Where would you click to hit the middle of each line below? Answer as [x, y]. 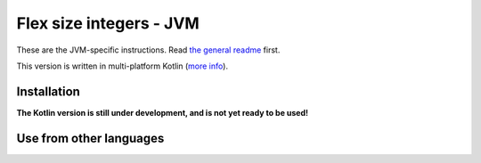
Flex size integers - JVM [108, 23]
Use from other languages [90, 138]
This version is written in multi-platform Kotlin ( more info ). [122, 66]
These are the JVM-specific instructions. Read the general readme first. [148, 50]
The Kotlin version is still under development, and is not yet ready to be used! [163, 112]
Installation [48, 91]
